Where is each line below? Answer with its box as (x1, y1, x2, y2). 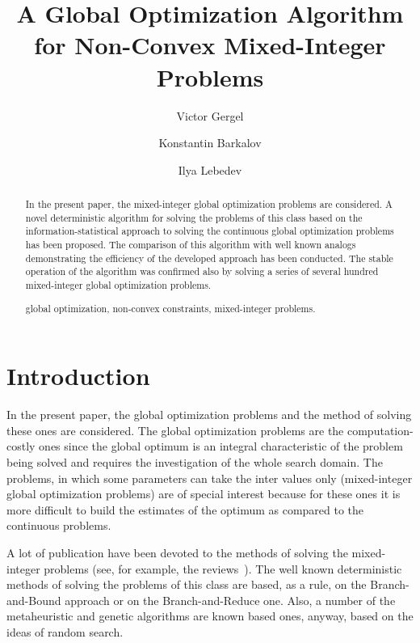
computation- (346, 421, 414, 438)
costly (6, 438, 36, 455)
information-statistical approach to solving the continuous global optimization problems (25, 224, 394, 238)
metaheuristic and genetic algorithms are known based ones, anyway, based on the (6, 607, 414, 624)
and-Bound (6, 591, 61, 608)
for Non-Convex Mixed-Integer (34, 28, 386, 61)
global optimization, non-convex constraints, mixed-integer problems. (25, 301, 316, 315)
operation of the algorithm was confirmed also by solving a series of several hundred (25, 264, 379, 278)
